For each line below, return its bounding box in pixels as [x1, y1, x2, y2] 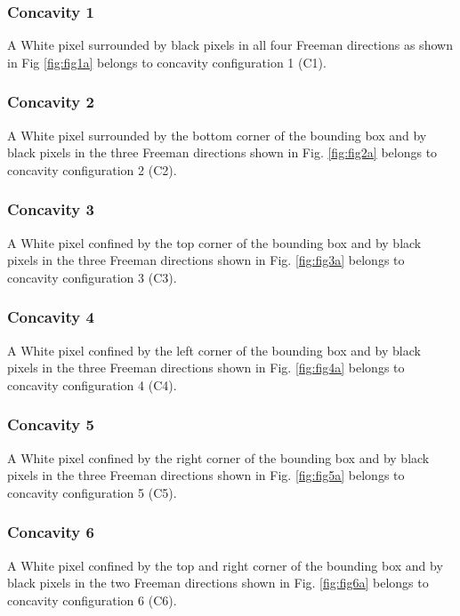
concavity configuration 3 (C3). [7, 268, 177, 286]
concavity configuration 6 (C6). [7, 590, 177, 609]
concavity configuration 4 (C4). [7, 375, 177, 394]
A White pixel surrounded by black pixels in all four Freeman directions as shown [7, 36, 453, 54]
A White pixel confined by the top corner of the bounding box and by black [7, 233, 422, 252]
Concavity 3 [7, 198, 94, 220]
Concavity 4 [7, 306, 94, 328]
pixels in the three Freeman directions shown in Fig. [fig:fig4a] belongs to [7, 358, 405, 377]
